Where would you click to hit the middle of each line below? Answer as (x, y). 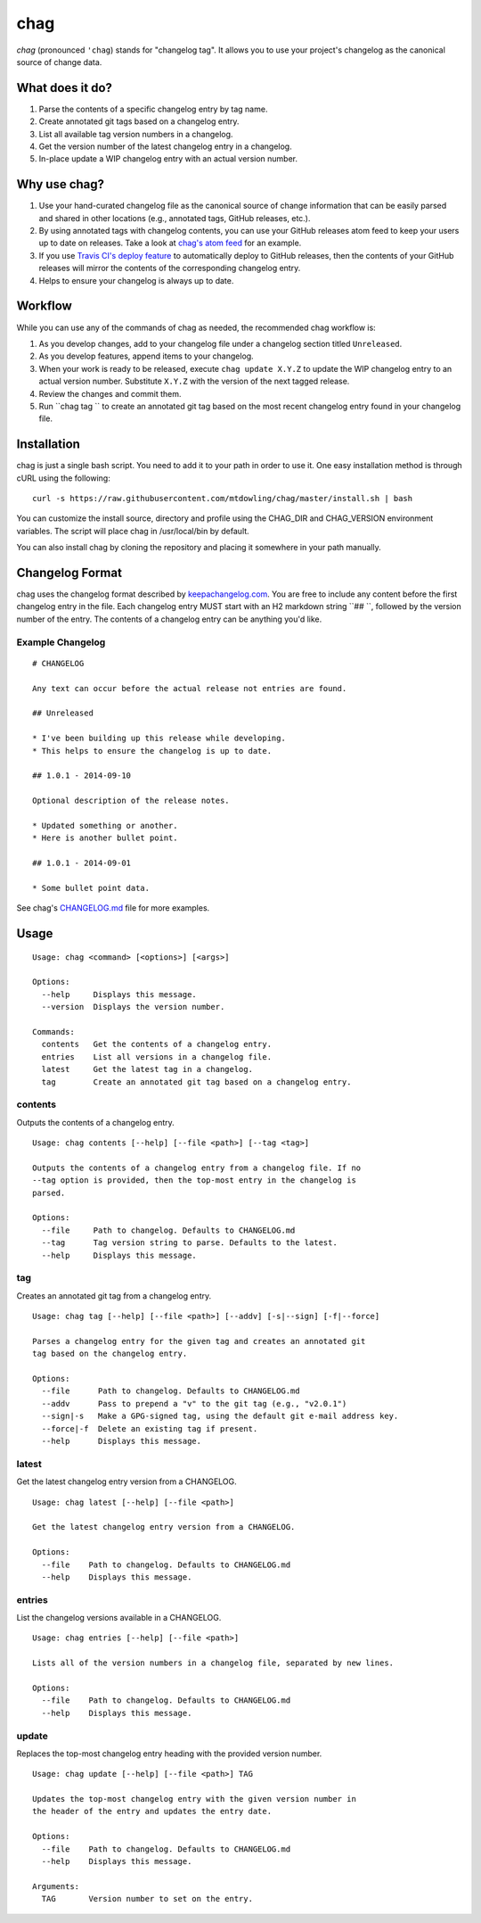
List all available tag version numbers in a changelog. (136, 134)
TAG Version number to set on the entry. (147, 1899)
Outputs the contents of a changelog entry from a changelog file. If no (197, 1168)
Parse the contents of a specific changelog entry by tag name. (153, 109)
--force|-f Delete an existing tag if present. (150, 1428)
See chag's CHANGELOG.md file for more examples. (113, 908)
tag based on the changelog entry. (110, 1354)
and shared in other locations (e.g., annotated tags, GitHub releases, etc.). (175, 218)
